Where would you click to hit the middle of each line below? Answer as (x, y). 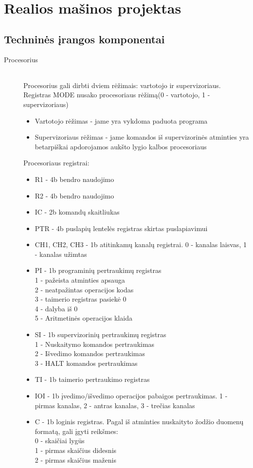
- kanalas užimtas (61, 254)
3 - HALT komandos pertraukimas (86, 363)
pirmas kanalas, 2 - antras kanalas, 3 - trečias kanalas (115, 405)
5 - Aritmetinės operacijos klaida (83, 318)
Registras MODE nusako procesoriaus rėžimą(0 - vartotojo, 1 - (117, 95)
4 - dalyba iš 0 (56, 308)
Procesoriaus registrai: (56, 163)
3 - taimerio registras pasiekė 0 (81, 299)
